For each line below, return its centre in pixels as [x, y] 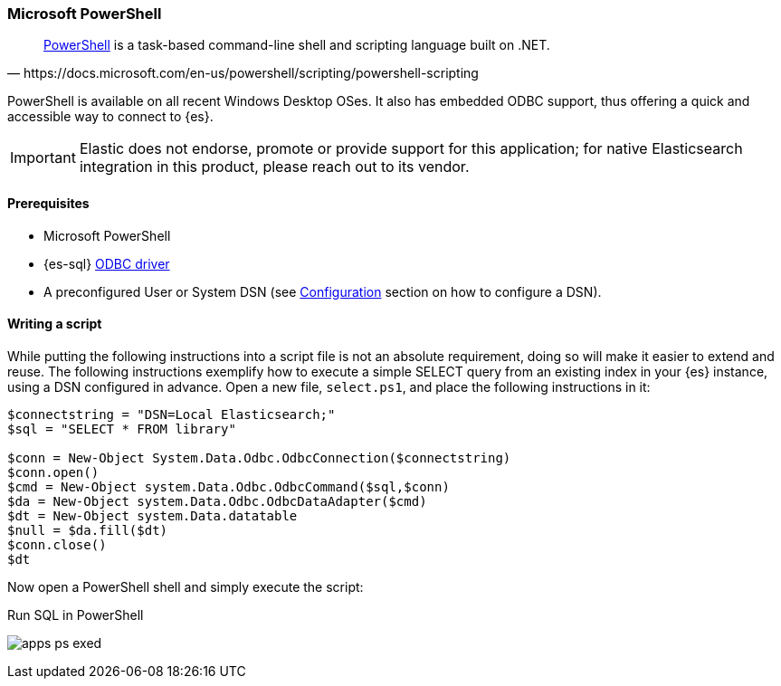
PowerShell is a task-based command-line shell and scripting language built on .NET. [297, 45]
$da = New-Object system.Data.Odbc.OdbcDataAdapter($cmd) [217, 501]
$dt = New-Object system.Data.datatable [152, 515]
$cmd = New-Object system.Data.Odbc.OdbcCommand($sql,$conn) [229, 486]
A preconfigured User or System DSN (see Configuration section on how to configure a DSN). [323, 291]
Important [43, 158]
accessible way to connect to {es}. [110, 117]
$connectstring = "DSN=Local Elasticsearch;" [171, 414]
